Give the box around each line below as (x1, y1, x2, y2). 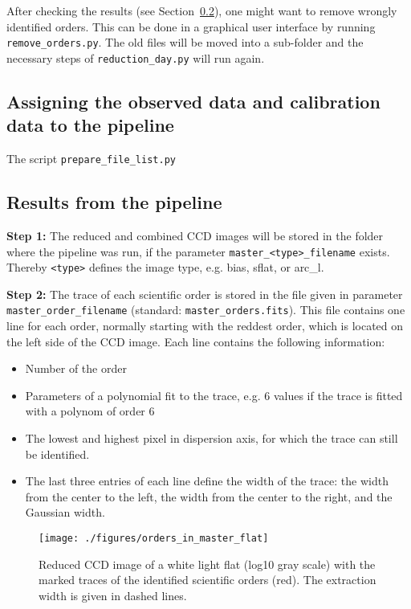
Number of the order (25, 360, 127, 377)
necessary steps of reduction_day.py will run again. (6, 49, 265, 66)
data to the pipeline (6, 112, 174, 137)
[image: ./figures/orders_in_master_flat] (39, 533, 269, 545)
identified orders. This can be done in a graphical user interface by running (6, 18, 376, 35)
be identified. (25, 445, 90, 462)
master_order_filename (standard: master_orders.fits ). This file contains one (6, 301, 405, 318)
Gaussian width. (25, 504, 105, 521)
